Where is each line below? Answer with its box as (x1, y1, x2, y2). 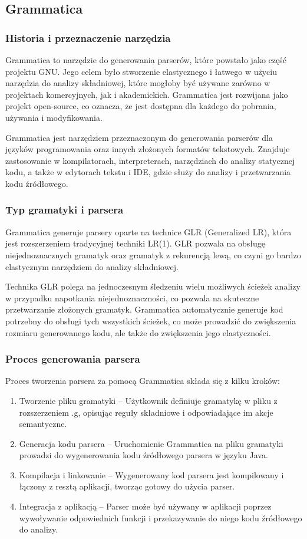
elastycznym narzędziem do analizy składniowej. (5, 260, 179, 272)
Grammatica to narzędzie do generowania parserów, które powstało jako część (5, 54, 286, 65)
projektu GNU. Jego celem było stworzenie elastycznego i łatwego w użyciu (5, 65, 277, 77)
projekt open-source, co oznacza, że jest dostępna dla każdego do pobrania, (5, 100, 276, 112)
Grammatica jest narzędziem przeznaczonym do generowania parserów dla (5, 131, 273, 143)
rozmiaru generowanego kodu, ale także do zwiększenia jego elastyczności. (5, 326, 271, 338)
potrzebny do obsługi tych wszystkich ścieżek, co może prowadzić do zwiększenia (5, 314, 296, 327)
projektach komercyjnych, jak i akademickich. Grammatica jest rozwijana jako (5, 88, 288, 100)
